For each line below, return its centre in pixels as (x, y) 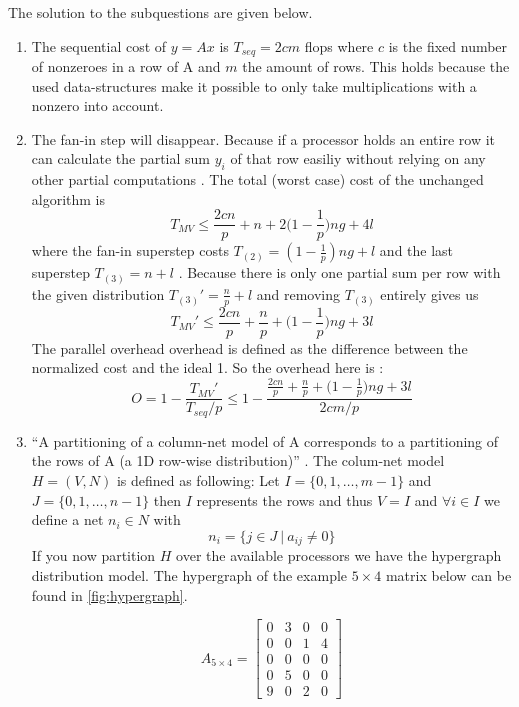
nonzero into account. (97, 105)
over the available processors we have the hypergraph (339, 555)
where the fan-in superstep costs (130, 250)
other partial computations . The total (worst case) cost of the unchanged (257, 179)
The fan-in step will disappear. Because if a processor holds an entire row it (263, 138)
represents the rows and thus (284, 499)
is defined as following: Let (198, 480)
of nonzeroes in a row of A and (126, 66)
